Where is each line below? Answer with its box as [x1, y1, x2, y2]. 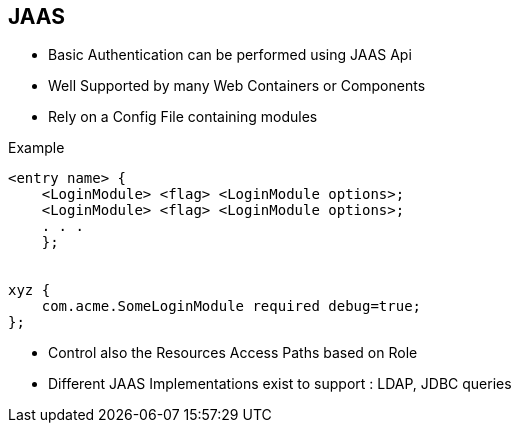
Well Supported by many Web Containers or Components [48, 77, 426, 95]
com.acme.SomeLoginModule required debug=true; [41, 298, 422, 315]
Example [8, 139, 65, 157]
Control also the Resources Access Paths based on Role [48, 344, 418, 362]
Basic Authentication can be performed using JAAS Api [48, 46, 412, 64]
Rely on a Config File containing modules [48, 108, 318, 126]
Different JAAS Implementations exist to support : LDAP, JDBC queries [48, 375, 512, 393]
